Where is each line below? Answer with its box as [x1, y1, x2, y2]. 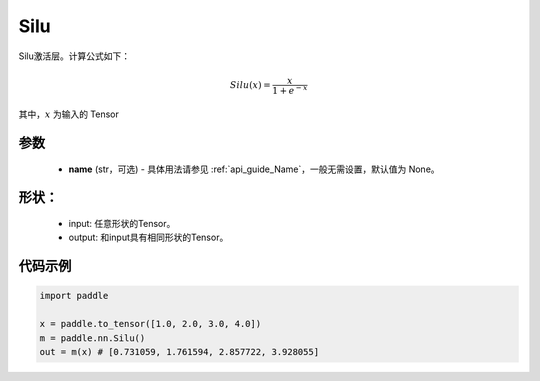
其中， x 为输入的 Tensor [18, 108, 120, 120]
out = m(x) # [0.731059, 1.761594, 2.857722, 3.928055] [39, 346, 320, 357]
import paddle [39, 290, 109, 302]
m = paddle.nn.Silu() [39, 332, 146, 344]
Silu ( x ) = [230, 79, 272, 90]
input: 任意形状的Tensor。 [68, 218, 176, 229]
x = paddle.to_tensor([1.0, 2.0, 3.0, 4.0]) [39, 318, 262, 330]
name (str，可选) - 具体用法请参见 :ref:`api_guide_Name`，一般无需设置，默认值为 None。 [68, 163, 440, 175]
